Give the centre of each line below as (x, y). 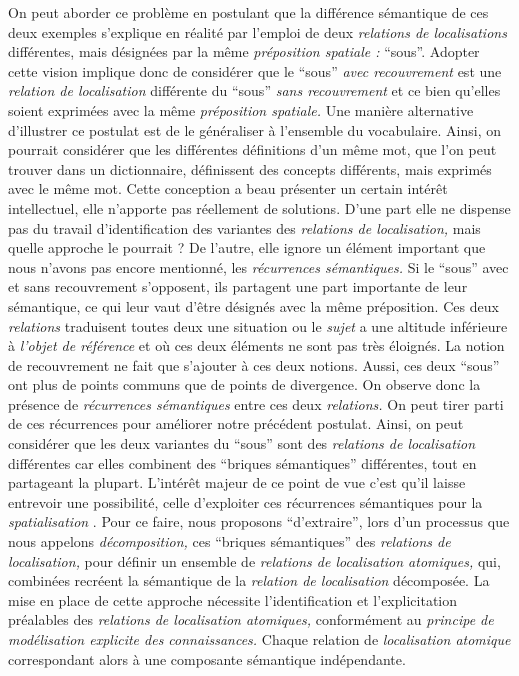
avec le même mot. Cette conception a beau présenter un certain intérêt (228, 188)
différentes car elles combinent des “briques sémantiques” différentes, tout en (242, 462)
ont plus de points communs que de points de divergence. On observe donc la (244, 384)
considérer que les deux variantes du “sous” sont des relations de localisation (242, 443)
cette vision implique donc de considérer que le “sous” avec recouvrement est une (255, 70)
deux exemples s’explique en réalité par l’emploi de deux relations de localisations (257, 31)
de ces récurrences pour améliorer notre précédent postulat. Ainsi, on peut (236, 423)
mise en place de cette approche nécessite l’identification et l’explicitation (233, 599)
